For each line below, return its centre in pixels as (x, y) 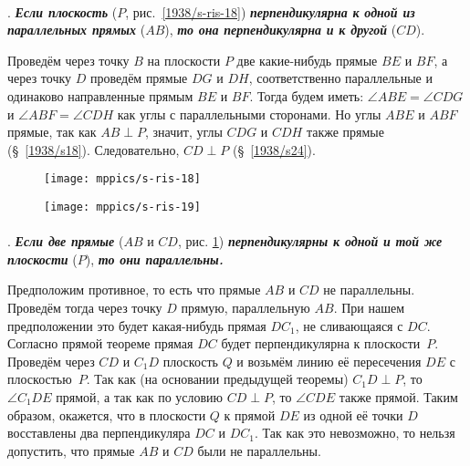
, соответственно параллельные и (340, 78)
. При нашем (369, 308)
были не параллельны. (259, 450)
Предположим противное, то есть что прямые (134, 290)
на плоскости (184, 60)
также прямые (345, 132)
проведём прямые (139, 78)
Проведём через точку (68, 60)
